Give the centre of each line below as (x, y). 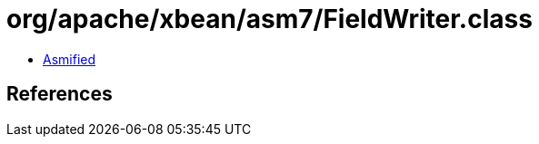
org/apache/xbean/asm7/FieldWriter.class (269, 19)
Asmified (70, 59)
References (60, 94)
